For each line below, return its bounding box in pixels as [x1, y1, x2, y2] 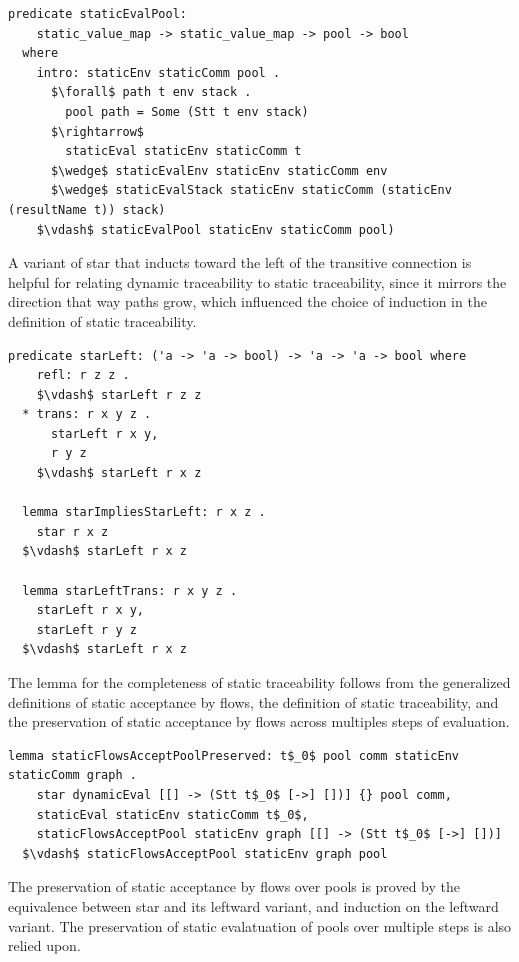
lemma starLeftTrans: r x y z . [22, 583, 238, 598]
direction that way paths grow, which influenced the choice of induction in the [8, 291, 487, 312]
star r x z [36, 524, 109, 539]
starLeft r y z [36, 622, 137, 637]
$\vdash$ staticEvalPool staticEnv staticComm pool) [36, 222, 395, 237]
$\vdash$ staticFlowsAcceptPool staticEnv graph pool [22, 846, 388, 861]
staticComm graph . [8, 768, 137, 783]
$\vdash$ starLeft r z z [36, 387, 202, 402]
